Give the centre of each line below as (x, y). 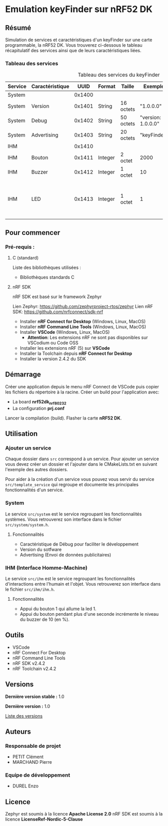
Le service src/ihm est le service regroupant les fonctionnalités (70, 579)
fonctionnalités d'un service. (34, 490)
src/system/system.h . (27, 524)
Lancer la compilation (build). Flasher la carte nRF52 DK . (63, 418)
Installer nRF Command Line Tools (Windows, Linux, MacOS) (83, 327)
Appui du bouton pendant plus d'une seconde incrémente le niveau (89, 614)
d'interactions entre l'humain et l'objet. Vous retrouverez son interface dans (83, 584)
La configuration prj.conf (38, 408)
